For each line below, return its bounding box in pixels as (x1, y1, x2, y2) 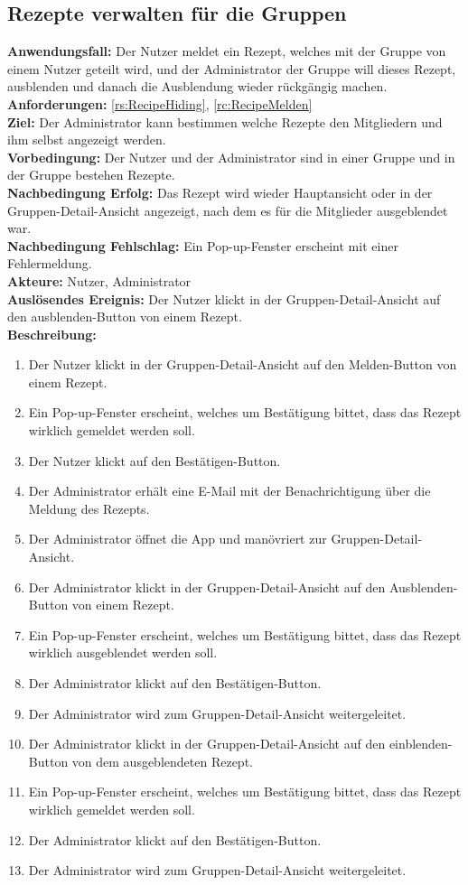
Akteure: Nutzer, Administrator (7, 271, 192, 290)
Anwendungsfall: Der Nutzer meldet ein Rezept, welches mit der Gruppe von (7, 42, 446, 61)
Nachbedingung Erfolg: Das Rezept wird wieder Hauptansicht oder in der (7, 182, 433, 201)
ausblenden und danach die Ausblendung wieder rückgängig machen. (7, 77, 388, 96)
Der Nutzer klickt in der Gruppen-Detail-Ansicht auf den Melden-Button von (28, 355, 457, 374)
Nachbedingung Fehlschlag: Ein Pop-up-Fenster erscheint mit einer (7, 236, 398, 255)
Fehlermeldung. (7, 254, 92, 273)
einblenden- (388, 734, 453, 753)
